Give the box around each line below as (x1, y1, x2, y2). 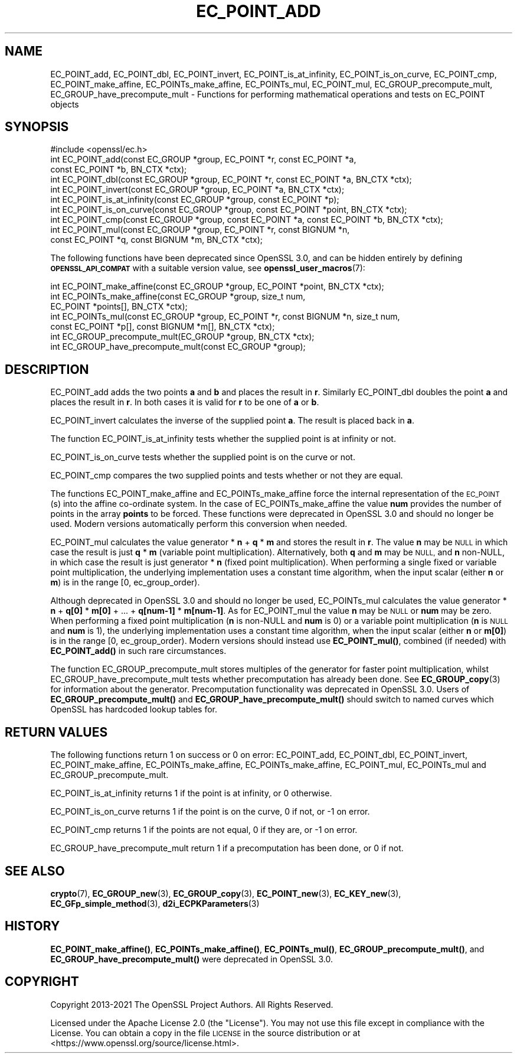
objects (50, 99, 79, 109)
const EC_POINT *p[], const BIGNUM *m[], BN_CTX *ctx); (50, 321, 275, 332)
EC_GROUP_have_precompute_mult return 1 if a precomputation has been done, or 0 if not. (50, 843, 404, 854)
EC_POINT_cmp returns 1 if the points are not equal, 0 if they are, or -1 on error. (50, 825, 358, 835)
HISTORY (5, 919, 60, 934)
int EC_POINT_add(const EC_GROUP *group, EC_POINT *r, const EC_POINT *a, (50, 154, 356, 165)
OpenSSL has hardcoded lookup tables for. (50, 704, 217, 715)
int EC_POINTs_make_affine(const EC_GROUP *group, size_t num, (50, 291, 306, 302)
